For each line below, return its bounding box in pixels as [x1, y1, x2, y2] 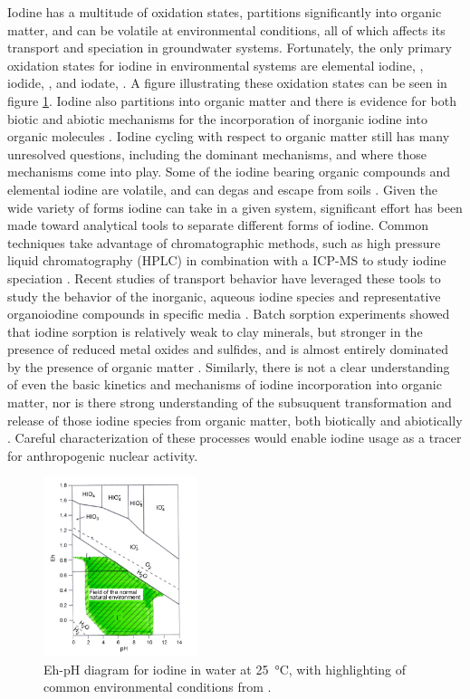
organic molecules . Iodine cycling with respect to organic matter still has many [7, 127, 450, 146]
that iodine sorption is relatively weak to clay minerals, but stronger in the [7, 321, 423, 340]
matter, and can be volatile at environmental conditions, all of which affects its [7, 20, 446, 39]
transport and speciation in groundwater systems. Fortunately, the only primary [7, 38, 452, 57]
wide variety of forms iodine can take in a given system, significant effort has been [7, 197, 463, 216]
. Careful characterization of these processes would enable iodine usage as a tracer [7, 428, 462, 447]
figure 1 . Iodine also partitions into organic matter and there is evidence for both [7, 91, 456, 110]
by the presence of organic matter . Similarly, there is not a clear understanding [7, 357, 450, 376]
